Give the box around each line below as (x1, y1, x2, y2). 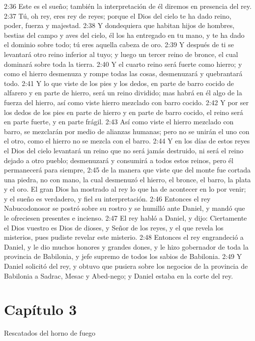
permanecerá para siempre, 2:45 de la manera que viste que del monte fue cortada (4, 165, 251, 175)
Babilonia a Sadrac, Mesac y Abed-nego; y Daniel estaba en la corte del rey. (4, 270, 233, 281)
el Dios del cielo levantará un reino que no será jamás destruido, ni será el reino (4, 145, 244, 155)
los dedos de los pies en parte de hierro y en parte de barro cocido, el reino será (4, 107, 243, 117)
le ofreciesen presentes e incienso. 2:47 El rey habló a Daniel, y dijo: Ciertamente (4, 213, 247, 223)
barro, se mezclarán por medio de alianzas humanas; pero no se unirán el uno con (4, 126, 250, 136)
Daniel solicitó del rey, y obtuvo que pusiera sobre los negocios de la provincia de (4, 261, 248, 271)
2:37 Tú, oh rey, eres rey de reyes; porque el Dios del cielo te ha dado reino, (4, 10, 231, 21)
